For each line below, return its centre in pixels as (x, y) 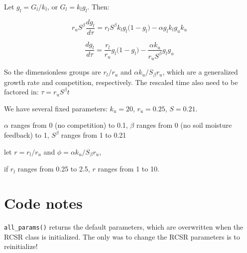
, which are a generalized (200, 72)
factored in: (21, 92)
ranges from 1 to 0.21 (94, 135)
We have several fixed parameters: (56, 108)
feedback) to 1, (27, 135)
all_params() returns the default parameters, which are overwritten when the (124, 226)
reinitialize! (21, 246)
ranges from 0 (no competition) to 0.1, (69, 125)
